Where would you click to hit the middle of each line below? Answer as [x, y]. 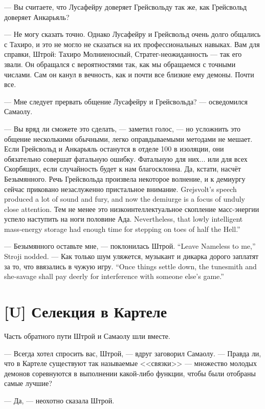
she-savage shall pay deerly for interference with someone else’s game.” [114, 276]
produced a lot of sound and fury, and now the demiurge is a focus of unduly [125, 199]
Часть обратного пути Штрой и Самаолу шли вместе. [87, 336]
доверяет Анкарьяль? [37, 17]
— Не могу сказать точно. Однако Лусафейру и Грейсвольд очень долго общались [132, 34]
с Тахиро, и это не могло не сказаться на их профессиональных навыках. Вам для [132, 44]
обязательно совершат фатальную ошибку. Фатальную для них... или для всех [126, 158]
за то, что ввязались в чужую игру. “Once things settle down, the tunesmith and [130, 266]
